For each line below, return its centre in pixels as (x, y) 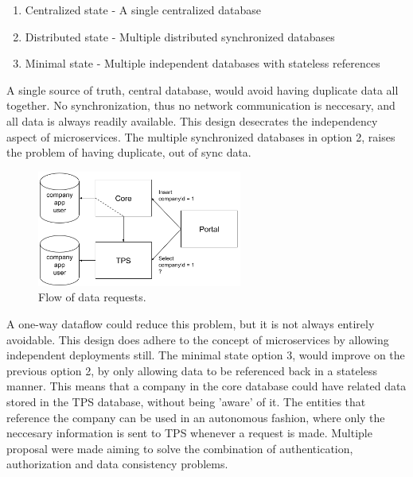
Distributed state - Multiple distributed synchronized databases (180, 36)
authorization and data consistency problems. (117, 464)
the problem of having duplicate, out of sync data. (129, 152)
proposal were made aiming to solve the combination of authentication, (180, 448)
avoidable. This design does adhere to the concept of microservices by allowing (198, 339)
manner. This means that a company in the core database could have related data (206, 386)
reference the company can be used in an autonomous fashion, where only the (196, 417)
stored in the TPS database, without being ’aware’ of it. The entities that (186, 402)
